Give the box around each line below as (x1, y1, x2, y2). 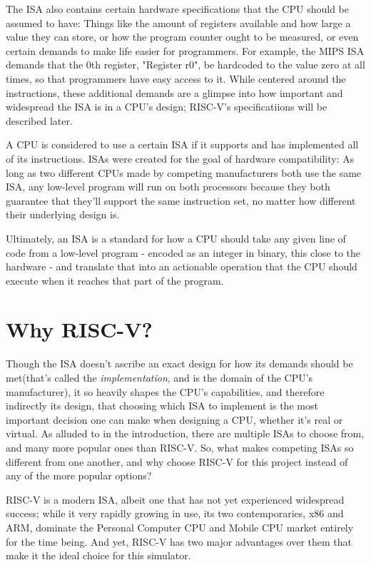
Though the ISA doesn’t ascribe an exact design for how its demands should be (6, 356, 353, 371)
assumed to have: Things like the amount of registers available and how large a (6, 15, 351, 30)
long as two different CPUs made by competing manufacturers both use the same (6, 165, 362, 180)
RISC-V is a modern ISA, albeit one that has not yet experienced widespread (6, 492, 345, 507)
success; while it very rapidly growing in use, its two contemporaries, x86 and (6, 506, 344, 521)
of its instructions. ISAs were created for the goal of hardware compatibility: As (6, 151, 355, 166)
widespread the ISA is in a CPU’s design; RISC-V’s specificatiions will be (6, 99, 327, 114)
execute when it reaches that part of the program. (6, 273, 224, 287)
